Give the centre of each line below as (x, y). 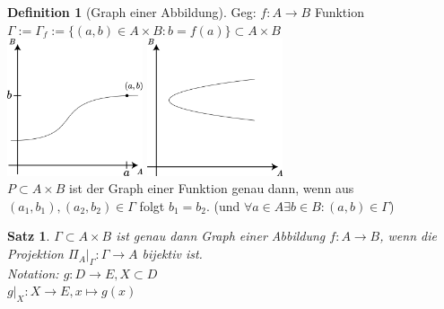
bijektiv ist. (172, 254)
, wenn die (408, 236)
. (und (223, 205)
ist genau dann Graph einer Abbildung (221, 236)
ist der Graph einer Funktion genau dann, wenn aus (212, 188)
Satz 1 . (29, 236)
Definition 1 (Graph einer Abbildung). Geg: (132, 12)
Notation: (33, 273)
